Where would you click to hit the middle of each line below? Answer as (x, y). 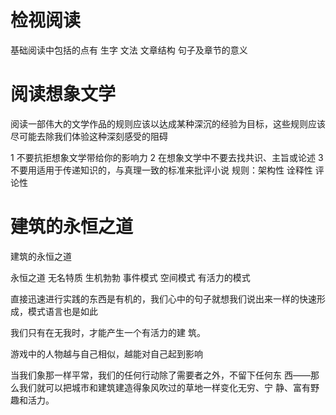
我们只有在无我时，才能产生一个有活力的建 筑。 (108, 332)
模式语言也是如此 (62, 311)
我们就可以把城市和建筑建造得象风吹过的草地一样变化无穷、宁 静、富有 (164, 387)
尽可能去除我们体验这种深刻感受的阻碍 (89, 136)
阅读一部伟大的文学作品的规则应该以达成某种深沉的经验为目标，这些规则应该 (168, 123)
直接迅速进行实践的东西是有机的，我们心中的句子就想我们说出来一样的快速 (163, 298)
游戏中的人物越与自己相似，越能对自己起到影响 (106, 353)
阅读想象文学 (63, 94)
